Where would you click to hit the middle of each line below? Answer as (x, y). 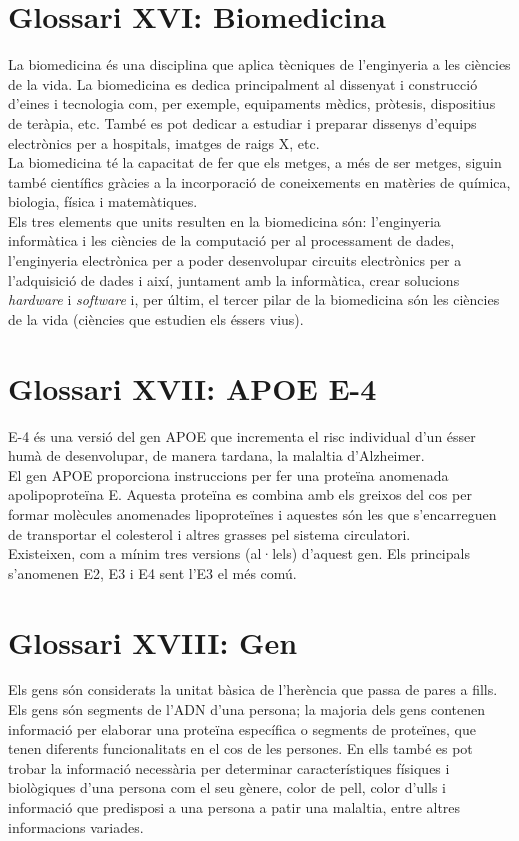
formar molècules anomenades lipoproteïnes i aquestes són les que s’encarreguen (252, 513)
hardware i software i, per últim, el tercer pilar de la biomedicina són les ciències (254, 299)
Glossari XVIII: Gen (153, 641)
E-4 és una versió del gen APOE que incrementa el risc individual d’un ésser (242, 435)
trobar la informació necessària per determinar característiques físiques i (229, 767)
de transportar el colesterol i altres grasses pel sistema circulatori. (209, 533)
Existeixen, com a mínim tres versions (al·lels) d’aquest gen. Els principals (239, 553)
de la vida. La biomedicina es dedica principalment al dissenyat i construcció (243, 83)
